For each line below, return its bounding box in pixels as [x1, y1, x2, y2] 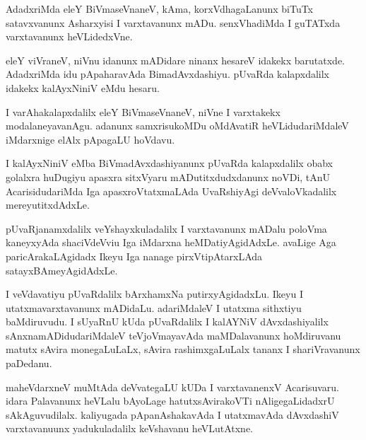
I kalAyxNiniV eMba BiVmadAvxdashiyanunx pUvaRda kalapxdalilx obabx [6, 156, 333, 170]
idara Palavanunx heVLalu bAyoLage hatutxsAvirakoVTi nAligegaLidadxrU [6, 393, 335, 408]
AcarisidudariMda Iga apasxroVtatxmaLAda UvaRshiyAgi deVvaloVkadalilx [6, 183, 337, 198]
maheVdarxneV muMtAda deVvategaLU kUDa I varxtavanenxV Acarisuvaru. [6, 379, 339, 394]
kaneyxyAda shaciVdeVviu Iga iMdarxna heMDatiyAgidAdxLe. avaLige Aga [6, 235, 336, 250]
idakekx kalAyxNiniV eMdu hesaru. [6, 80, 160, 95]
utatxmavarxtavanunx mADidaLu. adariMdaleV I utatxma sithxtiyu [6, 300, 302, 315]
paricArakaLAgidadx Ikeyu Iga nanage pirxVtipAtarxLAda [6, 248, 263, 263]
